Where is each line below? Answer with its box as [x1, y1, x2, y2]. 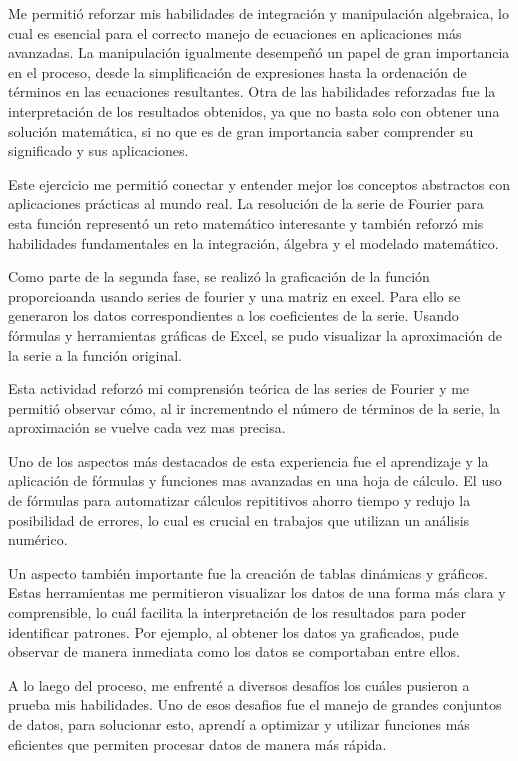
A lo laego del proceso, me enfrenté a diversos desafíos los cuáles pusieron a [8, 674, 470, 695]
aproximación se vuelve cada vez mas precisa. [8, 417, 286, 438]
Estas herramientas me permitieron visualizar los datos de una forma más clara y [8, 582, 506, 603]
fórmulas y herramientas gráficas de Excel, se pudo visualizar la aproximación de [8, 324, 502, 345]
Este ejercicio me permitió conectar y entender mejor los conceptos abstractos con [8, 173, 511, 194]
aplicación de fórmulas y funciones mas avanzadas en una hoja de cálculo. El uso [8, 470, 502, 491]
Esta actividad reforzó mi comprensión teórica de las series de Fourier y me [8, 378, 470, 399]
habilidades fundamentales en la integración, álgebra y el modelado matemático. [8, 232, 499, 253]
